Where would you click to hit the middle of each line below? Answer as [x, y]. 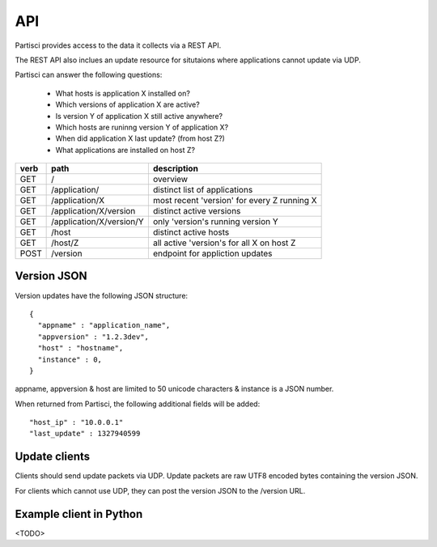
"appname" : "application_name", [104, 325]
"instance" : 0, [70, 359]
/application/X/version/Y [98, 222]
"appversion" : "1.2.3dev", [93, 337]
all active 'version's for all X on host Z [224, 243]
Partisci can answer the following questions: [89, 75]
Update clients [53, 457]
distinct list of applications [203, 190]
